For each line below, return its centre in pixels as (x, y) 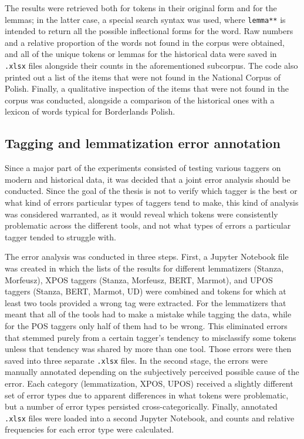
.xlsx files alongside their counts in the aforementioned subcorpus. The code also (151, 66)
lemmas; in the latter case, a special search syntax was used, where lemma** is (145, 19)
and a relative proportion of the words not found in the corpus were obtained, (145, 42)
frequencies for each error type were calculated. (89, 429)
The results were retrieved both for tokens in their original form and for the (141, 8)
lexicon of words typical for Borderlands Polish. (90, 111)
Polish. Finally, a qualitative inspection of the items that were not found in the (147, 88)
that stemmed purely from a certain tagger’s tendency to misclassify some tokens (151, 337)
